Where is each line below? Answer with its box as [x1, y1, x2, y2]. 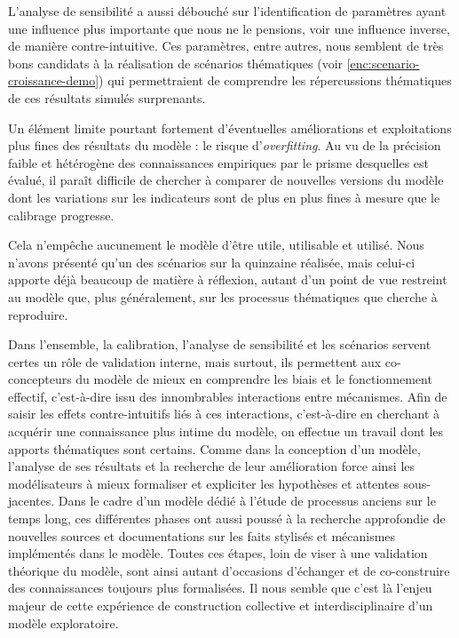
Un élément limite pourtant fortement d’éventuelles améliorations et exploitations [8, 118, 452, 137]
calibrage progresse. [8, 205, 115, 224]
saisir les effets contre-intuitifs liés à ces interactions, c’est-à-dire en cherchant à [8, 404, 440, 423]
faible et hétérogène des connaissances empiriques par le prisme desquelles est [8, 153, 430, 171]
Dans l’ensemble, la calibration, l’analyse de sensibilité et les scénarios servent [8, 335, 431, 354]
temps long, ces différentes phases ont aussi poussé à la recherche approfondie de [8, 509, 446, 528]
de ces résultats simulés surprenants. [8, 88, 206, 107]
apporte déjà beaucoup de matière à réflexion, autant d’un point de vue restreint [8, 270, 447, 289]
